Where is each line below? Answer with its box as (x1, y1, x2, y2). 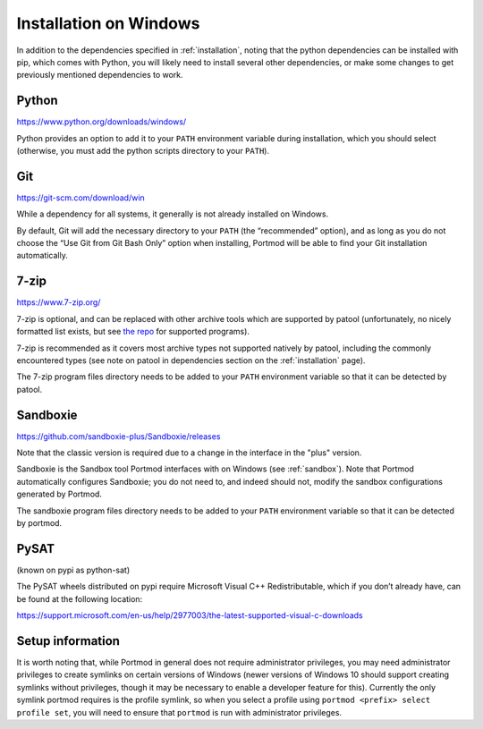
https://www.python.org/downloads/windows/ (16, 116, 187, 127)
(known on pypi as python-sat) (16, 564, 131, 575)
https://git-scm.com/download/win (16, 192, 145, 203)
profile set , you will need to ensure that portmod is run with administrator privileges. (16, 707, 343, 717)
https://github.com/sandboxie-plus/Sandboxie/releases (16, 430, 221, 442)
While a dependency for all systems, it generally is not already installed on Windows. (16, 208, 329, 219)
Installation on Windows (16, 13, 200, 33)
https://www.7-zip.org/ (16, 297, 101, 308)
